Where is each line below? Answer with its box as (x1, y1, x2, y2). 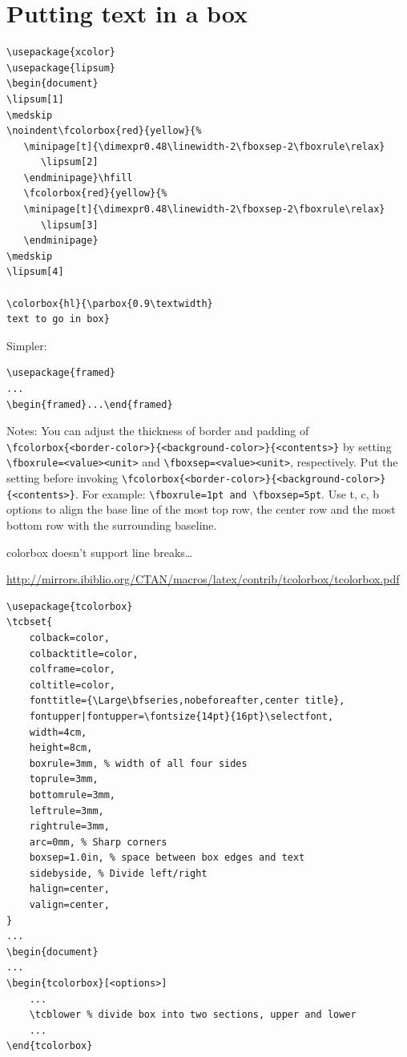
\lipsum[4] (6, 266, 64, 278)
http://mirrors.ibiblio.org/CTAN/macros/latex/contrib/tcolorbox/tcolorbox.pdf (6, 571, 400, 587)
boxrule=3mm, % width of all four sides (29, 757, 248, 769)
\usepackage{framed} (6, 367, 116, 379)
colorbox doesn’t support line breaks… (6, 543, 193, 560)
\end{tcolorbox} (6, 1040, 93, 1052)
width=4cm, (29, 726, 87, 738)
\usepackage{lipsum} (6, 62, 116, 74)
